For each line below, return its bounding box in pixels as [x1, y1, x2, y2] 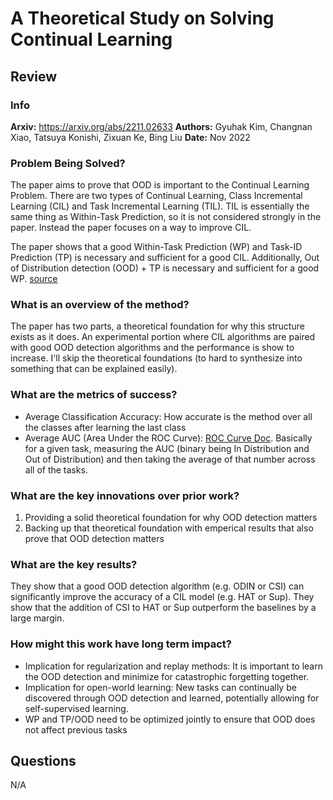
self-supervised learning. [24, 702, 129, 714]
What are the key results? [10, 557, 138, 571]
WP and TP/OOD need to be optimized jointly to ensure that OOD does [24, 713, 316, 725]
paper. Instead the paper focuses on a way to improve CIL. [10, 222, 252, 234]
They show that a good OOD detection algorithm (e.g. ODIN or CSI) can [10, 580, 305, 592]
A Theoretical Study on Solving [10, 7, 275, 30]
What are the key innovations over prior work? [10, 488, 240, 502]
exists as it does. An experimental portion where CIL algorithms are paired [10, 331, 316, 343]
